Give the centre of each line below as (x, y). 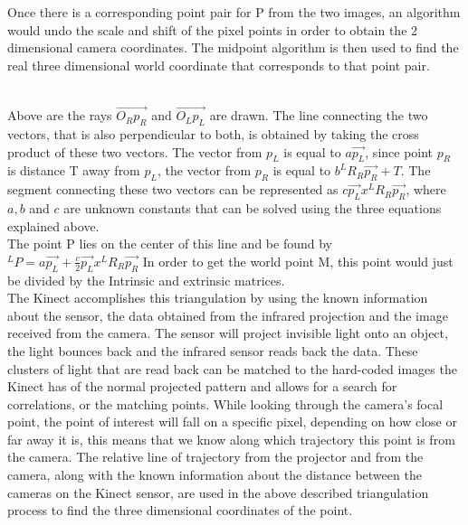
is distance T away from (74, 170)
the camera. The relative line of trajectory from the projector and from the (215, 457)
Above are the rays (60, 115)
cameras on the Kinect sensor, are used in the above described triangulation (218, 492)
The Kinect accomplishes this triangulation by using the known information (218, 298)
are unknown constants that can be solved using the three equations (253, 207)
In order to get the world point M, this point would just (298, 261)
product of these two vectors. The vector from (135, 151)
